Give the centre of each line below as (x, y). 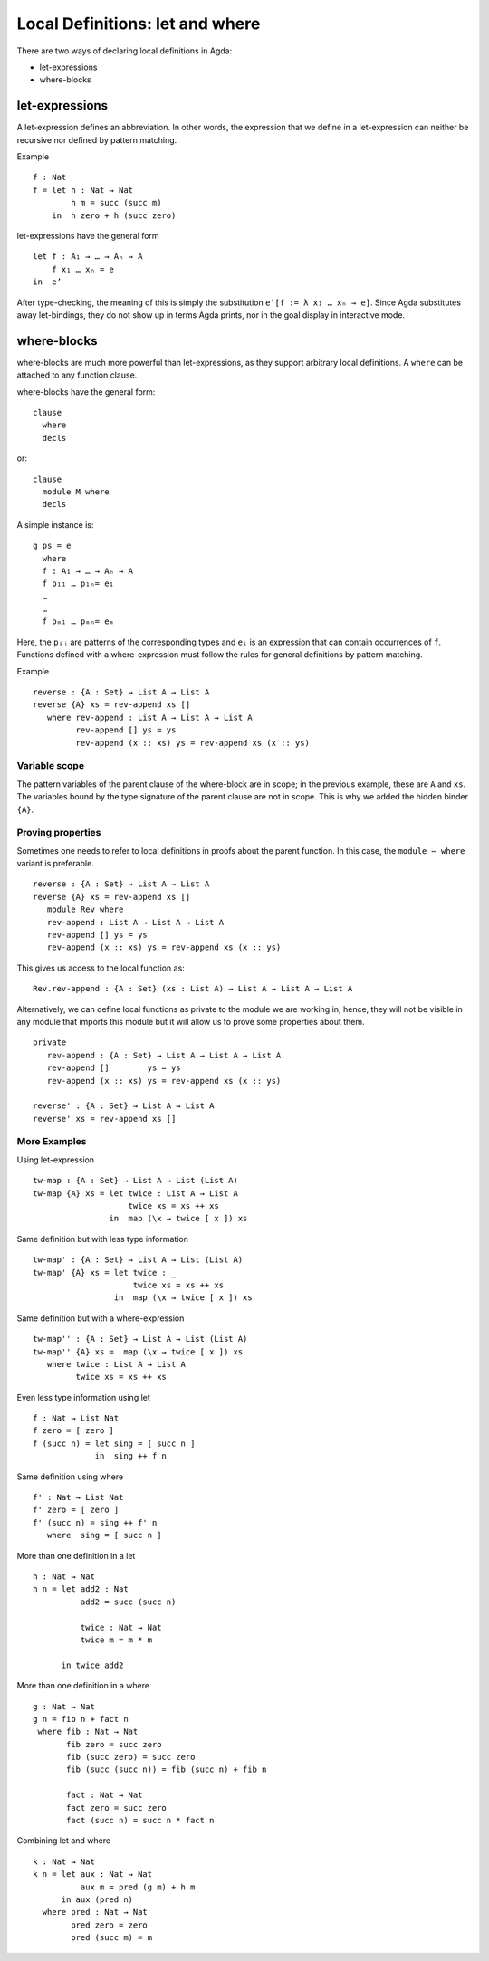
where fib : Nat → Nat (88, 1732)
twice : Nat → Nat (121, 1627)
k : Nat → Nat (64, 1861)
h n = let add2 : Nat (81, 1589)
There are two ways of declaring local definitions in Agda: (125, 51)
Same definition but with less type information (103, 1239)
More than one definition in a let (76, 1555)
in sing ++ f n (131, 1456)
